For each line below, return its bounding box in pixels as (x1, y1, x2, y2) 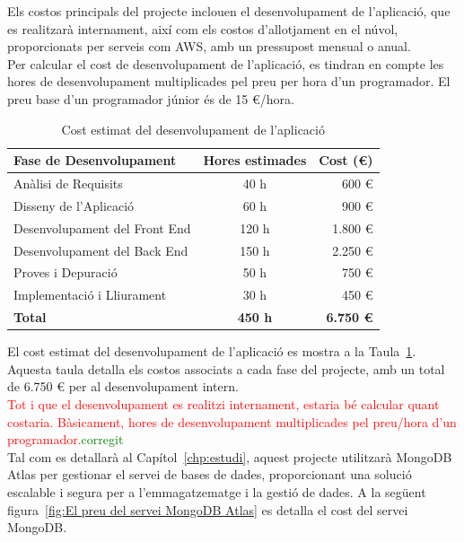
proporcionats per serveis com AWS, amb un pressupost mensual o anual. (7, 37, 411, 56)
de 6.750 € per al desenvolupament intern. (7, 377, 239, 396)
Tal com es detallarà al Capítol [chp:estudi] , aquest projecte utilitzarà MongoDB (7, 447, 452, 466)
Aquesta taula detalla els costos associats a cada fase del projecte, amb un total (7, 359, 445, 378)
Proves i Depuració (13, 263, 118, 282)
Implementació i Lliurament (13, 285, 167, 304)
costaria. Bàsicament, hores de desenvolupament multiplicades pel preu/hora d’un (7, 412, 457, 431)
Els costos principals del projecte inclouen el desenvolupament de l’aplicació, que (7, 2, 451, 20)
